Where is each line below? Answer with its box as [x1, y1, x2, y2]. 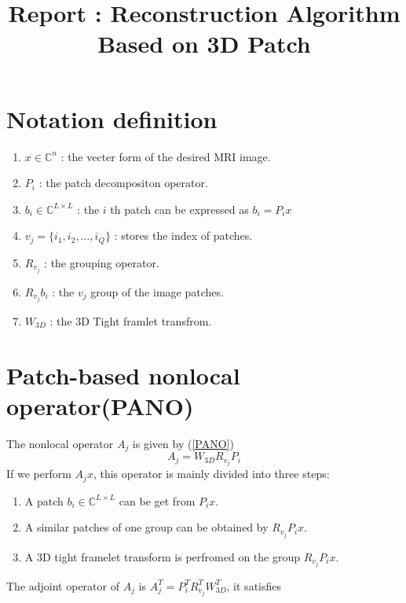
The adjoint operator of [6, 577, 119, 594]
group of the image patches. [90, 283, 224, 300]
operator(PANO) [6, 389, 194, 421]
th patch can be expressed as [110, 200, 249, 217]
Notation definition [6, 102, 218, 134]
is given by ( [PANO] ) [132, 435, 234, 451]
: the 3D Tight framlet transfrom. [49, 312, 212, 329]
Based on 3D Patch [97, 28, 311, 60]
